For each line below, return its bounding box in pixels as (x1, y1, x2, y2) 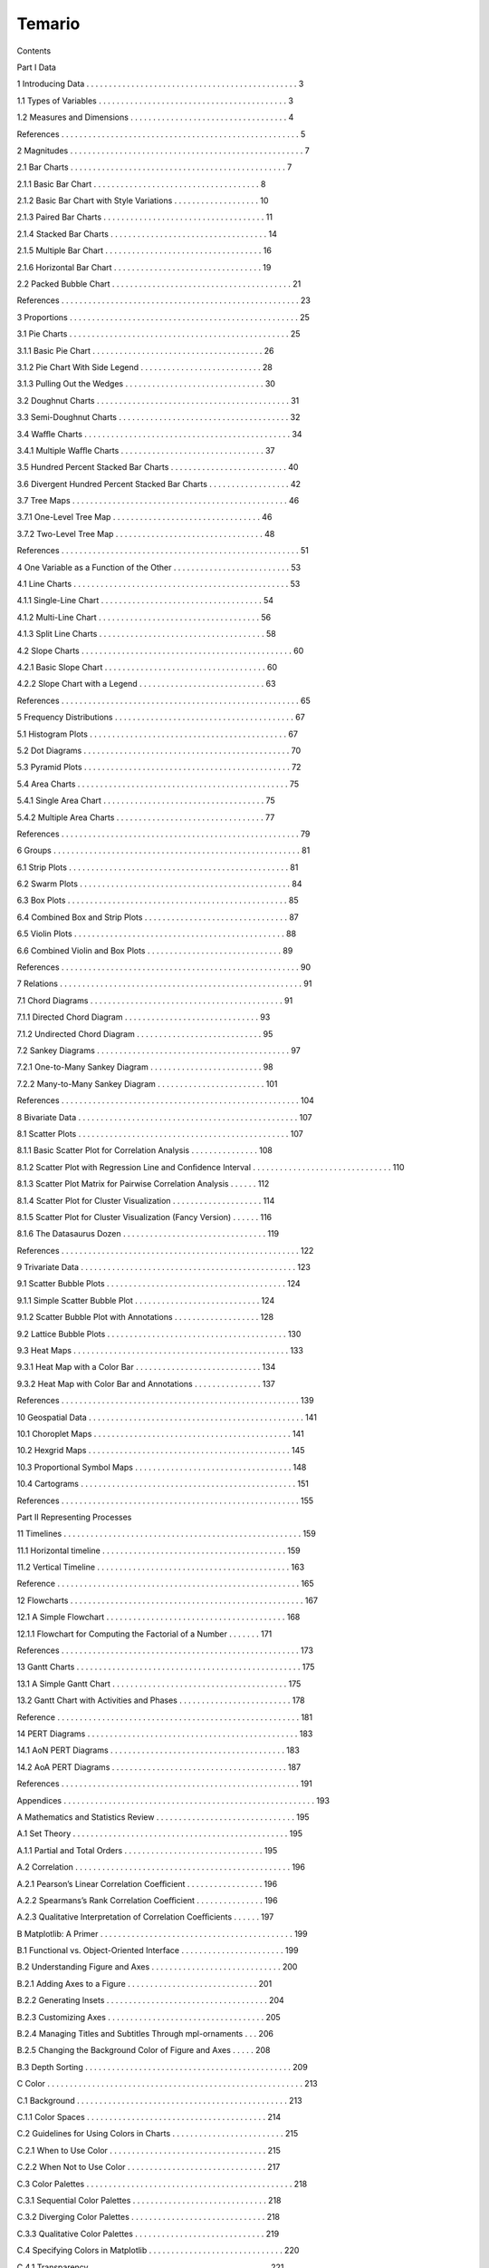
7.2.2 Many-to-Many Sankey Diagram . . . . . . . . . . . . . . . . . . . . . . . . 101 (16, 1078, 278, 1089)
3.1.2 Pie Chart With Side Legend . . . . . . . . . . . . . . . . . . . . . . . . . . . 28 (16, 361, 273, 372)
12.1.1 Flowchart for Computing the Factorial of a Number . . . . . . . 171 (16, 1628, 273, 1639)
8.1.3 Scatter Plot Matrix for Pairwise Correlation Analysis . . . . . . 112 (16, 1178, 270, 1189)
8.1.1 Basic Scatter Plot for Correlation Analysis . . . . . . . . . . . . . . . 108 (16, 1145, 273, 1156)
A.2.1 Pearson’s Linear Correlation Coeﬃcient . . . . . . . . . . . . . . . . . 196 (16, 1878, 278, 1889)
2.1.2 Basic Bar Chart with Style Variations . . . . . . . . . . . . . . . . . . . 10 (16, 195, 269, 206)
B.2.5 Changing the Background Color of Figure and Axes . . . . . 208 (16, 2045, 271, 2056)
